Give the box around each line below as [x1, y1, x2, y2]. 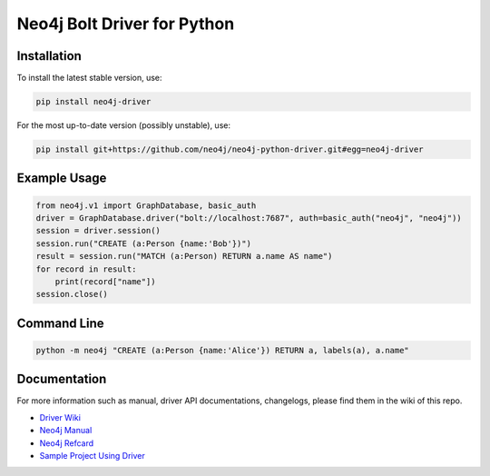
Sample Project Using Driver [39, 451, 145, 461]
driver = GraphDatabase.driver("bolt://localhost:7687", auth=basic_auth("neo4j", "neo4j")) [35, 213, 462, 223]
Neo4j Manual [39, 425, 93, 436]
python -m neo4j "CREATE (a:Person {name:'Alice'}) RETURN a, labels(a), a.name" [35, 345, 410, 355]
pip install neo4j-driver [35, 96, 152, 107]
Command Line [16, 315, 104, 331]
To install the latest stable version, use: [16, 73, 162, 84]
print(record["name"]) [54, 276, 156, 286]
